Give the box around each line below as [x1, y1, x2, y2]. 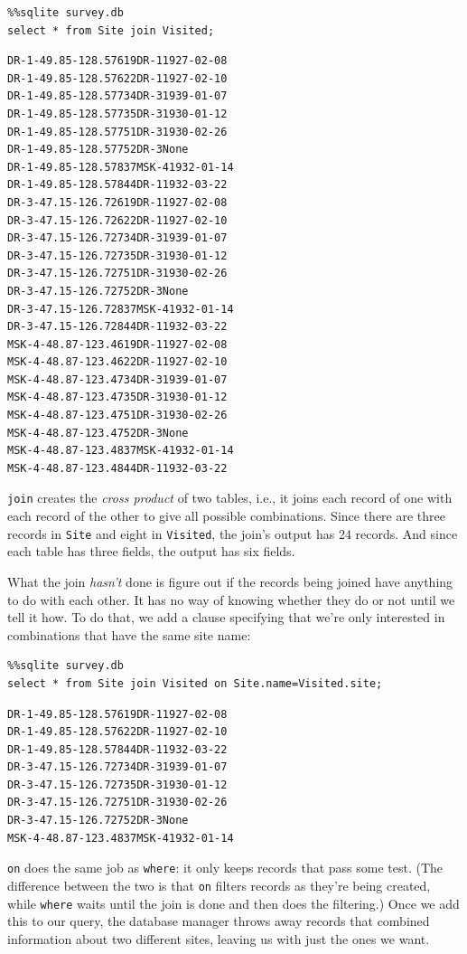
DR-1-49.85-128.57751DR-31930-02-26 [7, 125, 228, 138]
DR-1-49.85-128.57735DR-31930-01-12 [7, 107, 228, 120]
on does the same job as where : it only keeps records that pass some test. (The [7, 858, 444, 877]
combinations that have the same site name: [7, 625, 251, 644]
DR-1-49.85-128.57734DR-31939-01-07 [7, 90, 228, 103]
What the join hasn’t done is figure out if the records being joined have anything [7, 571, 453, 590]
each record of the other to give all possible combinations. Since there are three [7, 506, 445, 525]
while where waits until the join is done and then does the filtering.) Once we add [7, 893, 460, 912]
